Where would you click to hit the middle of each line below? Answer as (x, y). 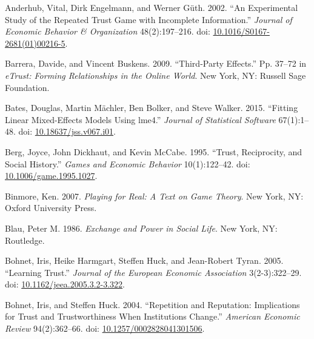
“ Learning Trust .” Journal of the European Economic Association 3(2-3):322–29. (153, 272)
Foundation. (27, 87)
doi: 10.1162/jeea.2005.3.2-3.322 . (65, 284)
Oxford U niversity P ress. (51, 208)
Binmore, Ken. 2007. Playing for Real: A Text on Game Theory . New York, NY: (154, 196)
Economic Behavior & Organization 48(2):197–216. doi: (108, 31)
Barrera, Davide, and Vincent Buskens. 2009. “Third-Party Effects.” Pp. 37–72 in (156, 63)
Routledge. (25, 240)
